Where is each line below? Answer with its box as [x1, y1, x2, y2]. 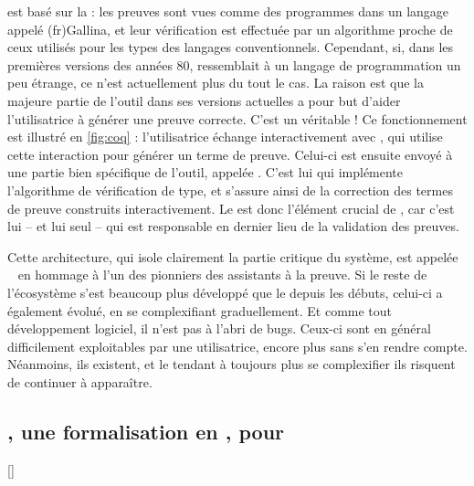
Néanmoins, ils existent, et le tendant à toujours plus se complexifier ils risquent [7, 354, 456, 374]
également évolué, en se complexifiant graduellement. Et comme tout [7, 301, 393, 320]
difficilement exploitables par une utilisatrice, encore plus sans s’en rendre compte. [7, 336, 468, 355]
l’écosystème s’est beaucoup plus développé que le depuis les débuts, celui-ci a [7, 282, 443, 301]
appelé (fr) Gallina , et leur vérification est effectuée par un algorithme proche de [7, 19, 453, 38]
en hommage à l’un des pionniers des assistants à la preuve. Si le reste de [17, 265, 427, 284]
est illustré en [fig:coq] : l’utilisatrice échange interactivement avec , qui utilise [7, 127, 443, 146]
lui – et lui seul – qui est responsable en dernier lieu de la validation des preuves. [7, 217, 459, 236]
